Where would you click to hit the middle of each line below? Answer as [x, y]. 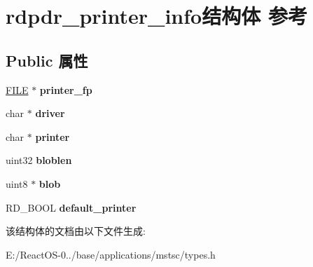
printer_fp [66, 89]
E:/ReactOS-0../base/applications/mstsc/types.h [111, 254]
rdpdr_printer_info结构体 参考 [156, 16]
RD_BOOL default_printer [71, 207]
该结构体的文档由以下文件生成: [76, 231]
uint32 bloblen [39, 160]
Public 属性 [47, 60]
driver [50, 113]
